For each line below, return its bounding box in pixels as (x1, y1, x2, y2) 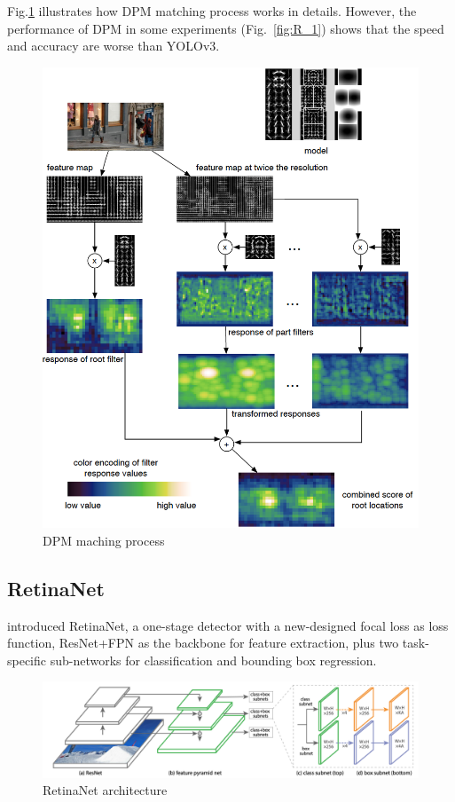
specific (7, 650, 47, 669)
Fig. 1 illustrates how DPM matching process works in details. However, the (7, 2, 417, 20)
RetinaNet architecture (43, 781, 168, 799)
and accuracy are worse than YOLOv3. (7, 36, 220, 55)
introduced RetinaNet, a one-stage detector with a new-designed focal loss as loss (7, 616, 449, 634)
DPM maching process (43, 531, 165, 549)
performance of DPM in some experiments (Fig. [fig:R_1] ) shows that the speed (7, 19, 444, 37)
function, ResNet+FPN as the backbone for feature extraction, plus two (7, 633, 399, 652)
